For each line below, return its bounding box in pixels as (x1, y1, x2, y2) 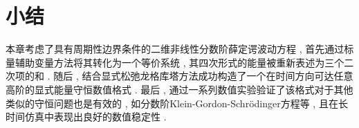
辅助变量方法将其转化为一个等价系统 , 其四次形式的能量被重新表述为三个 (15, 55, 344, 69)
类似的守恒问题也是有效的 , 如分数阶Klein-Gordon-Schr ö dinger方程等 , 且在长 (6, 95, 348, 110)
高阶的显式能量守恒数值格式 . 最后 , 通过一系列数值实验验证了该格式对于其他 (6, 82, 353, 96)
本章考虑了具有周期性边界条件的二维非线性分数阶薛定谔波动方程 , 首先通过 (6, 42, 344, 56)
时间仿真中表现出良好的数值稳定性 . (6, 109, 167, 124)
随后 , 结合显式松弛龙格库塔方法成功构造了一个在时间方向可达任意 (53, 68, 353, 83)
